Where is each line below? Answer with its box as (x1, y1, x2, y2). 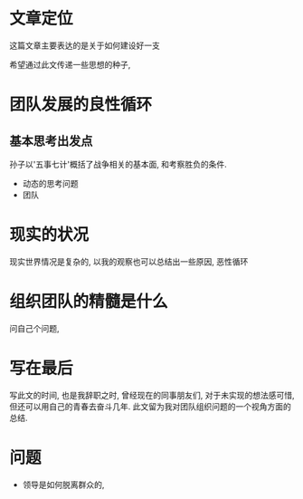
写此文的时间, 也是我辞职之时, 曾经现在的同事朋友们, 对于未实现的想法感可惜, (9, 389, 295, 400)
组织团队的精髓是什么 (9, 292, 169, 312)
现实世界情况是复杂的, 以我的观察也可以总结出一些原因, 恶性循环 (9, 255, 249, 267)
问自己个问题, (9, 322, 61, 333)
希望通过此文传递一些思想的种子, (9, 59, 131, 70)
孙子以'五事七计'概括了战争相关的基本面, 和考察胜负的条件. (9, 158, 228, 169)
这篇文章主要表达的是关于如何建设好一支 (9, 40, 160, 51)
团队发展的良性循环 (9, 94, 153, 115)
